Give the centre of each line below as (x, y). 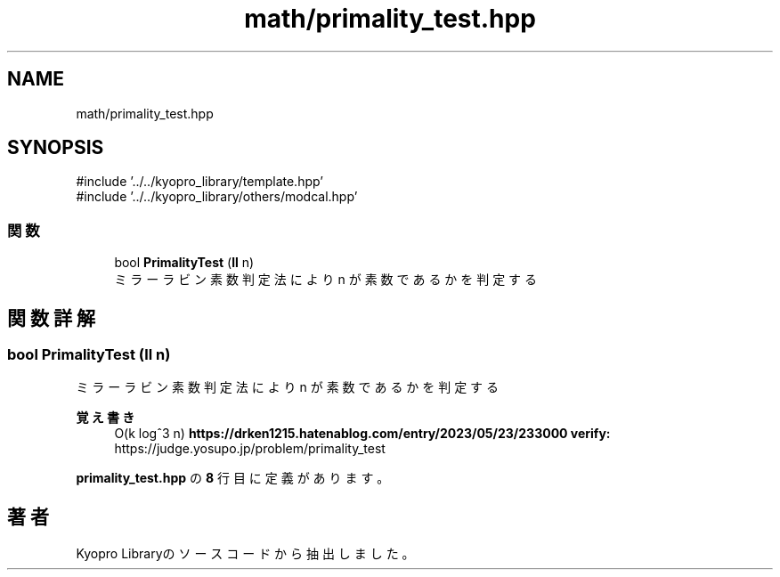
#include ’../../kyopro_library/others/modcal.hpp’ (217, 197)
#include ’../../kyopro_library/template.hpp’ (199, 182)
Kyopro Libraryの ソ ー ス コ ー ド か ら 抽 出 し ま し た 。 (245, 554)
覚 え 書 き (106, 418)
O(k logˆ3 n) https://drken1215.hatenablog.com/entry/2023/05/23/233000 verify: (362, 434)
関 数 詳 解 (51, 318)
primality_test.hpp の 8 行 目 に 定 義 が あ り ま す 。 (233, 478)
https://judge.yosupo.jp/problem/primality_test (250, 449)
